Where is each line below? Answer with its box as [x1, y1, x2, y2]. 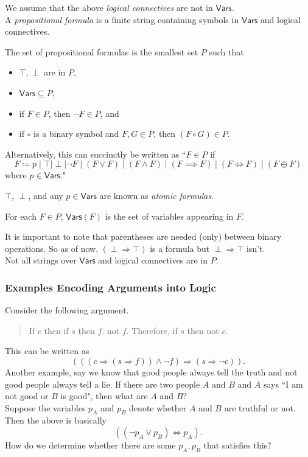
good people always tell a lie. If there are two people [5, 377, 200, 390]
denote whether [129, 401, 187, 414]
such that [209, 45, 244, 58]
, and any [28, 189, 63, 201]
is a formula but [150, 242, 210, 254]
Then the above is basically [5, 414, 107, 427]
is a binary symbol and [33, 127, 119, 140]
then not [187, 324, 219, 337]
